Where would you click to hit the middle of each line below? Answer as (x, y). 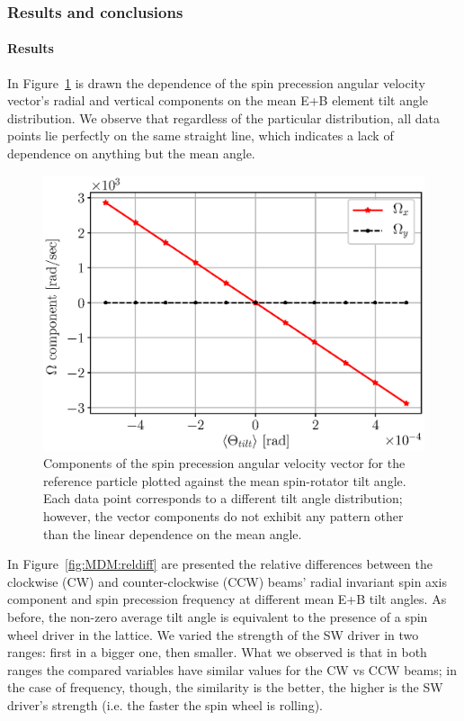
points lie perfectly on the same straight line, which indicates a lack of (201, 135)
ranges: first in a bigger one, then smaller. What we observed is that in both (217, 652)
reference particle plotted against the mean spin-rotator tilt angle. (225, 480)
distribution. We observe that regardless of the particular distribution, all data (224, 117)
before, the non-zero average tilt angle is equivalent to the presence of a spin (218, 616)
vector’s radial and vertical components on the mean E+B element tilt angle (218, 100)
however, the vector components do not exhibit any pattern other (223, 515)
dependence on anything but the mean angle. (131, 153)
